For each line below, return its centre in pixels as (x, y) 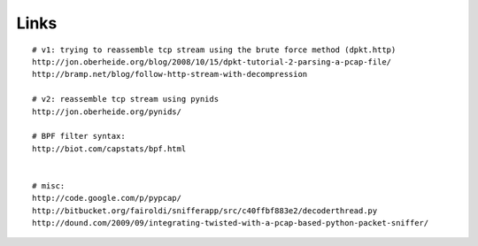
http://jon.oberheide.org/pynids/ (107, 111)
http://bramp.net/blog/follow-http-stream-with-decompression (170, 74)
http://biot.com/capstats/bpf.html (109, 149)
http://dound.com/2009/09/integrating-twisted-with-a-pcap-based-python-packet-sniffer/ (231, 223)
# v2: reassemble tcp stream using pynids (126, 99)
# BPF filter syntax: (79, 136)
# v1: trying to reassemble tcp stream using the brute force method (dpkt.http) (214, 50)
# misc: (49, 185)
